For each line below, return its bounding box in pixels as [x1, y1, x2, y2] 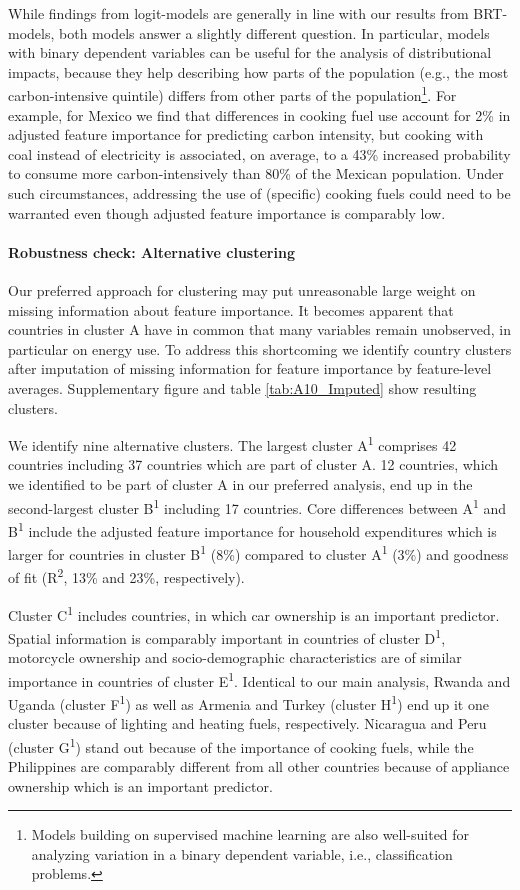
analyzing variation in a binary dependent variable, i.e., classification [31, 843, 453, 864]
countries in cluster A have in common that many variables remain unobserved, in [8, 319, 511, 340]
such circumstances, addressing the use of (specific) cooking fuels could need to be [8, 183, 511, 203]
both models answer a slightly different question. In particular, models [59, 22, 490, 43]
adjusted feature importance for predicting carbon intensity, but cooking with [8, 124, 484, 145]
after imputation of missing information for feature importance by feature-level [8, 358, 492, 379]
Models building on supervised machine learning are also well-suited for [31, 824, 470, 845]
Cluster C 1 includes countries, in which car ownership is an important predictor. [8, 601, 500, 625]
